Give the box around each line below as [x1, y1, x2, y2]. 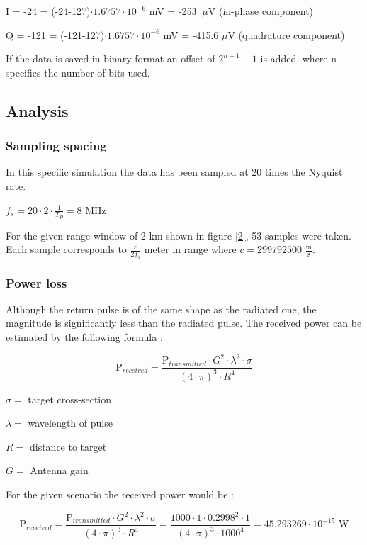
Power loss [6, 274, 67, 291]
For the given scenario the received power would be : [6, 486, 235, 501]
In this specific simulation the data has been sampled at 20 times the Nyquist [6, 164, 343, 179]
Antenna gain [30, 463, 89, 478]
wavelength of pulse [28, 415, 113, 430]
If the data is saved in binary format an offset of [6, 51, 215, 66]
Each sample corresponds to [6, 242, 127, 257]
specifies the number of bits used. [6, 64, 150, 79]
